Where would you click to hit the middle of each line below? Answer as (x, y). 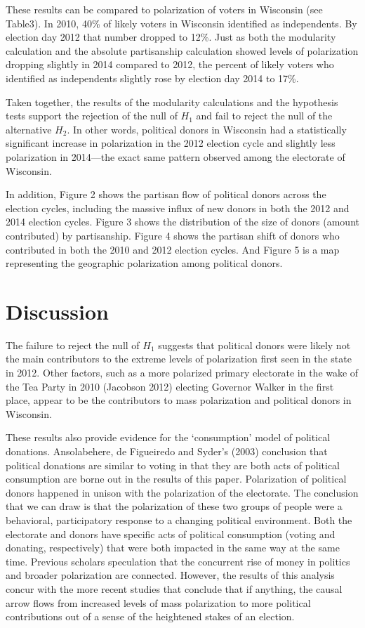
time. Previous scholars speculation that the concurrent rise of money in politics (178, 561)
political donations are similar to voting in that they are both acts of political (173, 465)
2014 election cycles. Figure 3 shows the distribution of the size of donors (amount (182, 222)
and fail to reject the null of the (264, 116)
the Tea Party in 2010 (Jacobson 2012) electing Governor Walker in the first (170, 386)
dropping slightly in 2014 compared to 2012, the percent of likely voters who (170, 64)
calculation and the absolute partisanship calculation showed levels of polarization (182, 50)
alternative (29, 129)
